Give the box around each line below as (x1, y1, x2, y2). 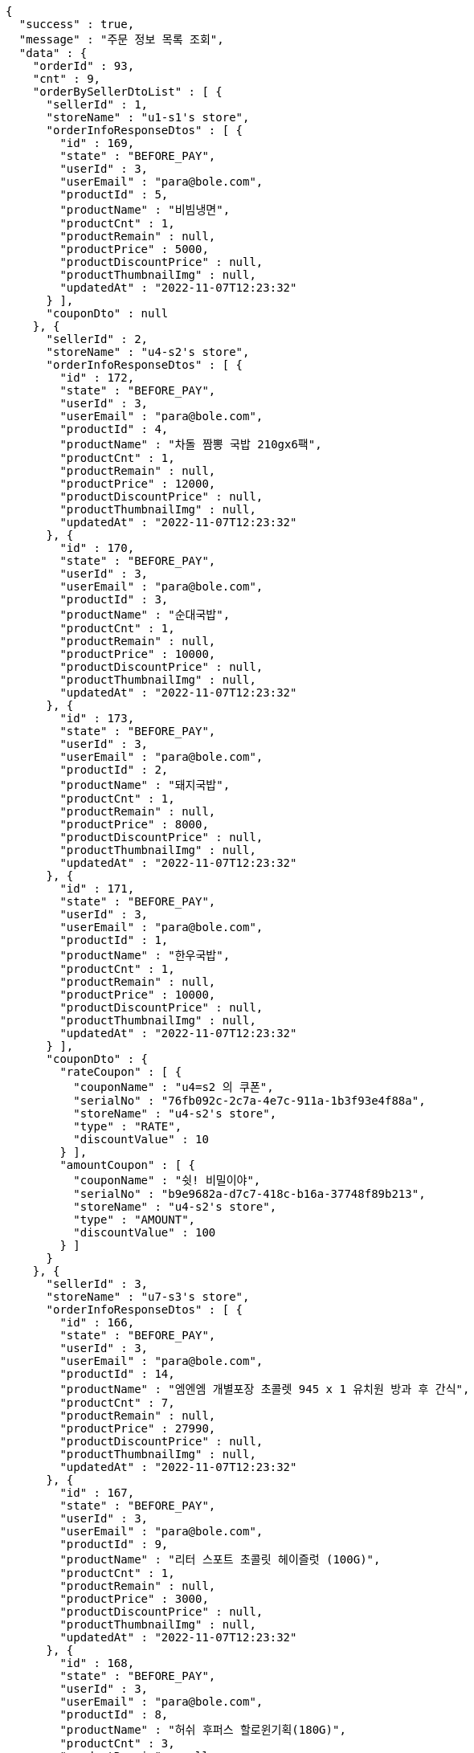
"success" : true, (18, 18, 135, 31)
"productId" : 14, (59, 1367, 175, 1380)
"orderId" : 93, (32, 59, 135, 72)
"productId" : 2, (59, 763, 169, 776)
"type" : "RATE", (73, 1120, 182, 1133)
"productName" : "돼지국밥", (59, 778, 231, 791)
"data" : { (18, 47, 88, 59)
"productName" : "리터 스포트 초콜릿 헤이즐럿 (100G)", (59, 1553, 381, 1566)
